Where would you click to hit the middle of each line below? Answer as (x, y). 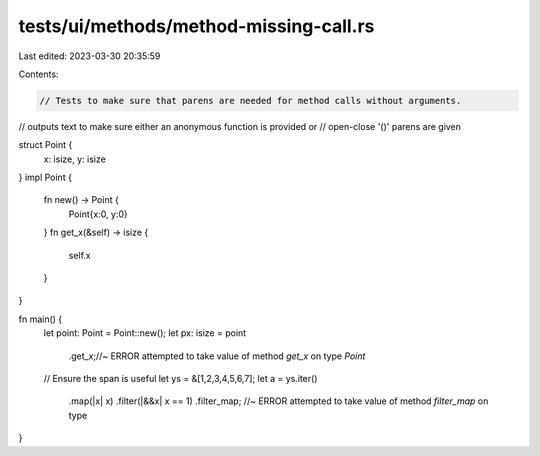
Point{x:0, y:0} (98, 214)
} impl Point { (45, 177)
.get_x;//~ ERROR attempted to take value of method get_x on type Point (217, 356)
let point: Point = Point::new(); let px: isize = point (145, 333)
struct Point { (45, 145)
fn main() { (40, 319)
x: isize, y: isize (75, 159)
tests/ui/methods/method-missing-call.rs (196, 26)
